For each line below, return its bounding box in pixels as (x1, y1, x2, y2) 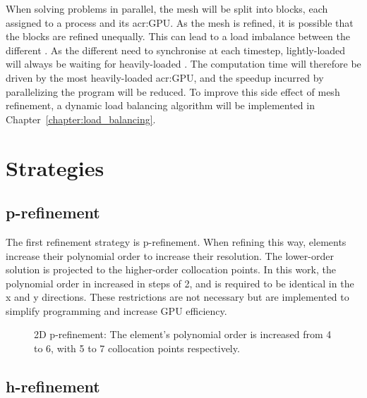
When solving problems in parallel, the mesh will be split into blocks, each (6, 1, 328, 15)
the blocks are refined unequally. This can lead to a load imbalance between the (6, 29, 350, 44)
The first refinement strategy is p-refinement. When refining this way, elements (6, 234, 347, 249)
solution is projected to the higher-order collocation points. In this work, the (6, 262, 336, 277)
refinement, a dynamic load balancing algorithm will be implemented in (6, 98, 315, 113)
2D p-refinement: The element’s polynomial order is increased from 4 (34, 327, 332, 342)
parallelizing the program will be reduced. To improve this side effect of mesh (6, 84, 340, 99)
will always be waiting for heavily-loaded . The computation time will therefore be (6, 56, 361, 71)
